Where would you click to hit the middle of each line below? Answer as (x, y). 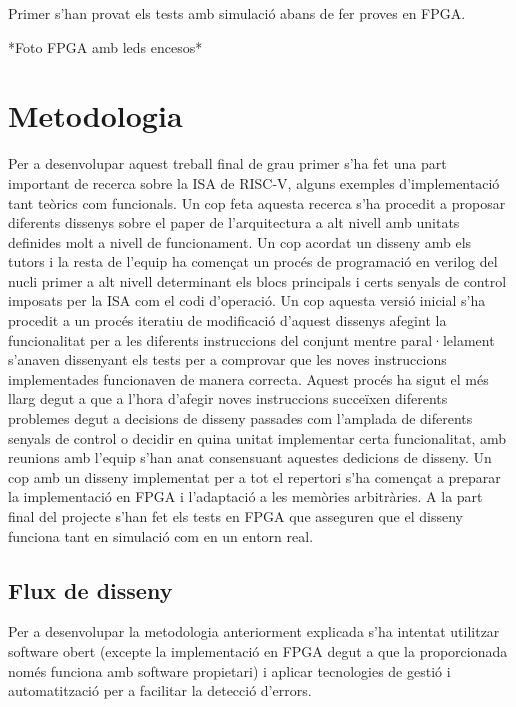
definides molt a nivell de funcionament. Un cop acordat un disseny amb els (240, 241)
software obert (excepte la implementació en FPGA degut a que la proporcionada (258, 650)
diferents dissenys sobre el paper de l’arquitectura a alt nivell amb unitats (234, 222)
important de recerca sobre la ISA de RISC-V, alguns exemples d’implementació (254, 182)
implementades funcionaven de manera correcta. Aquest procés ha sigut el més (248, 378)
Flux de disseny (90, 589)
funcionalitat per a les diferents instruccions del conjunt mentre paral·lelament (251, 339)
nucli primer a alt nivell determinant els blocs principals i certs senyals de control (257, 280)
